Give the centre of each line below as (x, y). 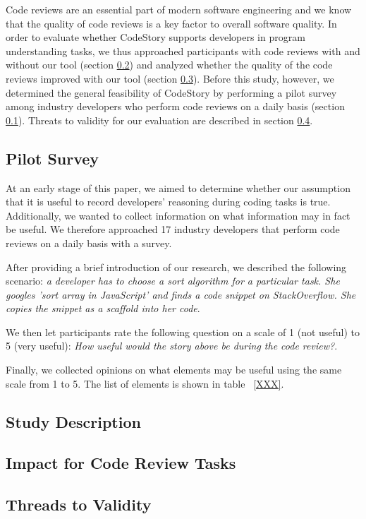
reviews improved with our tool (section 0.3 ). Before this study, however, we (170, 78)
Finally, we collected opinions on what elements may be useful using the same (174, 370)
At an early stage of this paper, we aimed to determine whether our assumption (178, 187)
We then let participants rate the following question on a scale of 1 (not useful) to (183, 332)
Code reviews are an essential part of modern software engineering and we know (179, 9)
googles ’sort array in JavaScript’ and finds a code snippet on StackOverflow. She (181, 294)
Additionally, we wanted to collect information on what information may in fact (178, 215)
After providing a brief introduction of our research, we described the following (176, 267)
